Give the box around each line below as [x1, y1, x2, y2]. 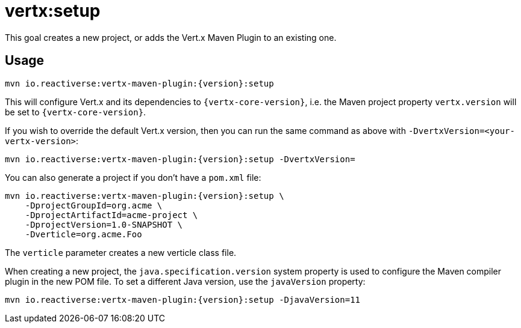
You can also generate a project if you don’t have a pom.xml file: [5, 172, 261, 183]
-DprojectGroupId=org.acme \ [25, 200, 163, 210]
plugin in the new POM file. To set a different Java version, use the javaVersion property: [5, 276, 366, 287]
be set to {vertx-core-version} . [5, 106, 146, 117]
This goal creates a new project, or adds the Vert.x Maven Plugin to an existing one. [5, 32, 337, 43]
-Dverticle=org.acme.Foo [25, 229, 142, 239]
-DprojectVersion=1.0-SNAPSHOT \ [25, 219, 183, 229]
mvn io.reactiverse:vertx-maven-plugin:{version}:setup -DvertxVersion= [5, 154, 355, 164]
